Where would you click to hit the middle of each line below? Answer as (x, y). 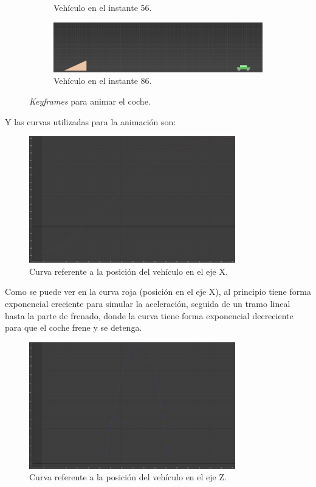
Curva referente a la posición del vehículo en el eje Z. (128, 477)
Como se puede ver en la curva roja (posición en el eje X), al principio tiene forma (158, 292)
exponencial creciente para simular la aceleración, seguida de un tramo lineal (148, 304)
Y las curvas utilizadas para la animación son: (91, 121)
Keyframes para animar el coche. (90, 101)
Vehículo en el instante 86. (103, 81)
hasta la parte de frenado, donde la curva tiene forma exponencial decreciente (149, 315)
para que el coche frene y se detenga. (74, 327)
